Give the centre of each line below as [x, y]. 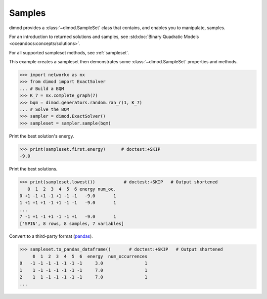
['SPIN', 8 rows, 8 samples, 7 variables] [72, 223]
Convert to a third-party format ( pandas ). [51, 236]
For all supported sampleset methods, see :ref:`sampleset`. [69, 52]
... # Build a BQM [42, 88]
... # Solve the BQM [44, 109]
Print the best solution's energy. [42, 136]
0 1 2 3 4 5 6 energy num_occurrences [90, 256]
